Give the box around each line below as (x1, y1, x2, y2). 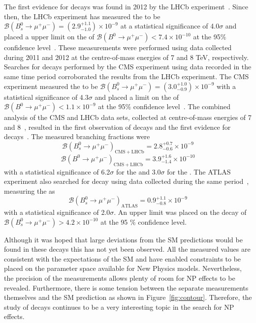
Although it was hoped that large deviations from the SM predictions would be (4, 234, 243, 244)
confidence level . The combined (133, 101, 230, 112)
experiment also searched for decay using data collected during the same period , (4, 176, 249, 186)
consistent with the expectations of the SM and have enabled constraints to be (4, 253, 241, 264)
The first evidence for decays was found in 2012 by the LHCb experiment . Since (4, 1, 248, 11)
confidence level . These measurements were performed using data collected (4, 42, 232, 53)
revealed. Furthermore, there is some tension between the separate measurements (4, 282, 249, 293)
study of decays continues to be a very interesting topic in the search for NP (4, 301, 234, 312)
